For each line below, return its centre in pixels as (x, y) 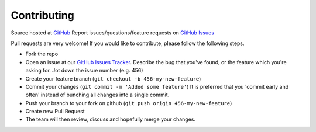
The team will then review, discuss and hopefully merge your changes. (111, 119)
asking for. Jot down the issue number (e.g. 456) (84, 71)
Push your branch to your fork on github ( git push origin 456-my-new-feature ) (129, 103)
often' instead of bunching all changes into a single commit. (97, 95)
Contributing (42, 15)
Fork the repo (42, 54)
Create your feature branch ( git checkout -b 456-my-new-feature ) (113, 78)
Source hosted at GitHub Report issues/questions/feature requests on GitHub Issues (113, 33)
